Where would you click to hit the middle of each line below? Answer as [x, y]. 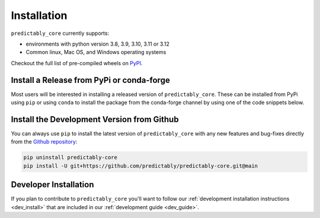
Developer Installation [52, 185]
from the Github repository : [44, 142]
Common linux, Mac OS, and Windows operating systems [96, 52]
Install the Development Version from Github [95, 119]
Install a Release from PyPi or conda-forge [90, 80]
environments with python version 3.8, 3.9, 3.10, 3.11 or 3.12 [98, 44]
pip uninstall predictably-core [71, 158]
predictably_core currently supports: [60, 33]
